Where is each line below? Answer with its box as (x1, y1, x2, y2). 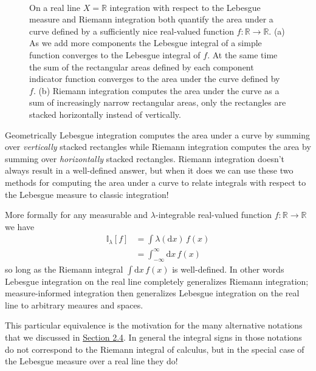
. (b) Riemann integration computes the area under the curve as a (33, 84, 280, 97)
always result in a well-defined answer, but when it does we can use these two (5, 164, 294, 177)
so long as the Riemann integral (5, 262, 123, 275)
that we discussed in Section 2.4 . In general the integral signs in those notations (5, 331, 302, 344)
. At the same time (207, 48, 278, 61)
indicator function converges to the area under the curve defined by (29, 72, 280, 85)
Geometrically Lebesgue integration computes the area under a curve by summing (5, 128, 310, 141)
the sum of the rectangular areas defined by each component (29, 60, 254, 73)
